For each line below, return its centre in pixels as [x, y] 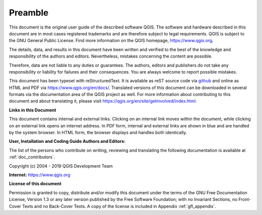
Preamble [29, 13]
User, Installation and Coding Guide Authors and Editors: [67, 141]
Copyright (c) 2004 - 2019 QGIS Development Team [61, 166]
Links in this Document [33, 110]
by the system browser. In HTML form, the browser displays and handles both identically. [98, 133]
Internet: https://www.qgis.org [40, 175]
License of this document [35, 184]
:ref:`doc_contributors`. [32, 157]
